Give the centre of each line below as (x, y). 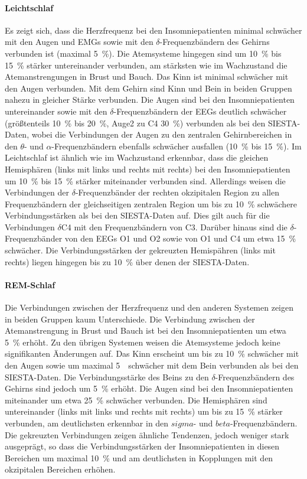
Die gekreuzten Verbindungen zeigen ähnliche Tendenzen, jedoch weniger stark (147, 434)
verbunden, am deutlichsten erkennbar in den (87, 423)
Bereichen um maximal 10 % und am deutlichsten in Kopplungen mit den (139, 457)
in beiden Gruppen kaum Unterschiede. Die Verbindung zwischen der (130, 319)
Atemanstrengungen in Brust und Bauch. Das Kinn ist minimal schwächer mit (147, 76)
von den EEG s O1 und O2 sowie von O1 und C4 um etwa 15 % (180, 238)
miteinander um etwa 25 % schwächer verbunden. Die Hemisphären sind (136, 400)
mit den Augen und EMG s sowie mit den (79, 42)
